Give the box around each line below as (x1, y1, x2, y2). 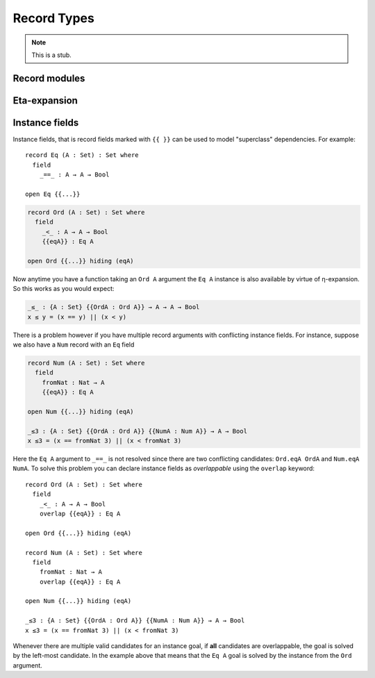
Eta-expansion (12, 94, 78, 106)
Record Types (12, 10, 95, 26)
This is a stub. (31, 51, 72, 59)
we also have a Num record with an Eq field (12, 340, 135, 349)
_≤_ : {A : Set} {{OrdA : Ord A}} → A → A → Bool (27, 303, 200, 311)
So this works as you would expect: (12, 285, 115, 293)
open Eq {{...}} (25, 190, 81, 198)
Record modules (12, 72, 85, 84)
